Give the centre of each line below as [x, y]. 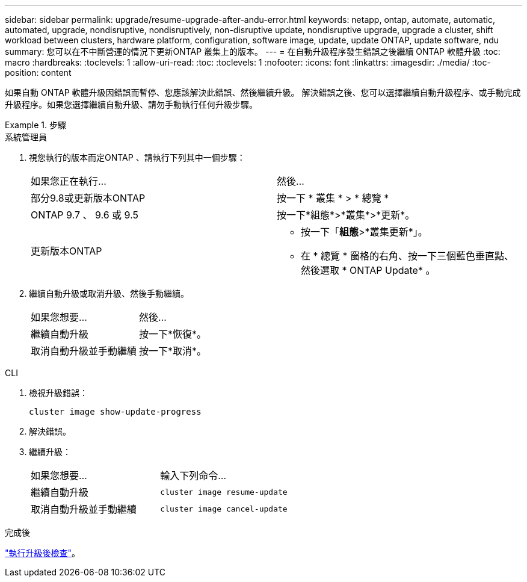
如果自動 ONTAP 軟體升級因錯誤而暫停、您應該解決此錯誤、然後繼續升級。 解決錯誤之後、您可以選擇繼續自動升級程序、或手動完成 [263, 92]
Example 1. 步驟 [35, 125]
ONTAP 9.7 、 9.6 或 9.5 [85, 215]
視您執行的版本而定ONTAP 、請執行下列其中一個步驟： [137, 157]
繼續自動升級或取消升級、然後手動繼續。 [109, 293]
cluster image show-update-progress [115, 412]
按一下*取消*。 [173, 351]
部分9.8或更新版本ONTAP [88, 198]
